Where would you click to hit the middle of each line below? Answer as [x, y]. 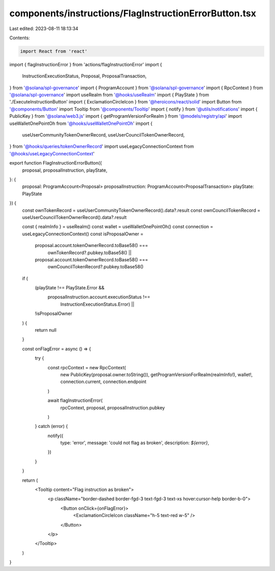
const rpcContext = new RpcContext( [87, 367]
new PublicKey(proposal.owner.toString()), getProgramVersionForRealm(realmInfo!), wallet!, [157, 374]
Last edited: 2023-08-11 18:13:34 [44, 29]
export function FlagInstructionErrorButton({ [56, 163]
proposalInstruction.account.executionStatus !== [99, 297]
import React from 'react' [54, 51]
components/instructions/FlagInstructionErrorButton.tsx [133, 13]
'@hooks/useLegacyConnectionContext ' [52, 153]
